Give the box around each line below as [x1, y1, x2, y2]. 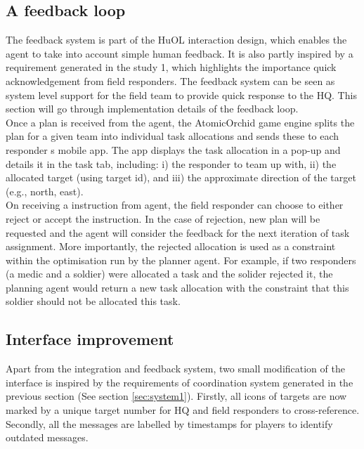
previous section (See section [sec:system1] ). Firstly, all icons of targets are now [6, 389, 347, 403]
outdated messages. [6, 430, 89, 445]
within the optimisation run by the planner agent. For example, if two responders [6, 252, 356, 267]
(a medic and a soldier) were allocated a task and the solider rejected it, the [6, 266, 333, 281]
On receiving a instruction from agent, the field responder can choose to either [6, 197, 344, 212]
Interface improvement [6, 328, 174, 350]
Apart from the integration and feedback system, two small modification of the [6, 361, 345, 376]
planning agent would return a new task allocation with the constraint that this [6, 280, 349, 294]
